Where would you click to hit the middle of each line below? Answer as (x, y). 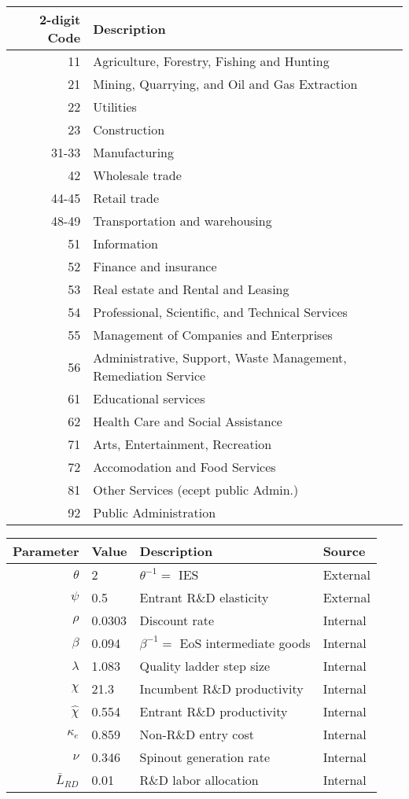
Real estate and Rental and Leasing (191, 289)
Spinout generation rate (205, 757)
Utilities (115, 107)
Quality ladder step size (205, 666)
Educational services (149, 398)
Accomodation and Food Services (184, 467)
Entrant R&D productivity (214, 711)
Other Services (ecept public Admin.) (196, 490)
